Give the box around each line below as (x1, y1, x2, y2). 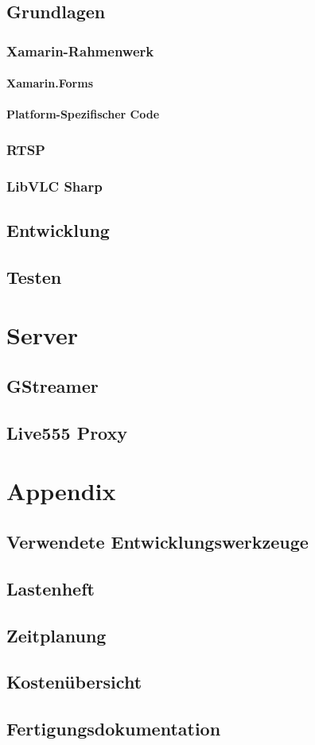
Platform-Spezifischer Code (6, 106, 160, 122)
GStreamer (6, 374, 99, 398)
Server (6, 319, 79, 351)
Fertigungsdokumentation (6, 716, 221, 741)
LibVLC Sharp (6, 176, 103, 196)
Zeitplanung (6, 623, 107, 647)
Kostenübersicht (6, 669, 142, 694)
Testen (6, 264, 62, 289)
